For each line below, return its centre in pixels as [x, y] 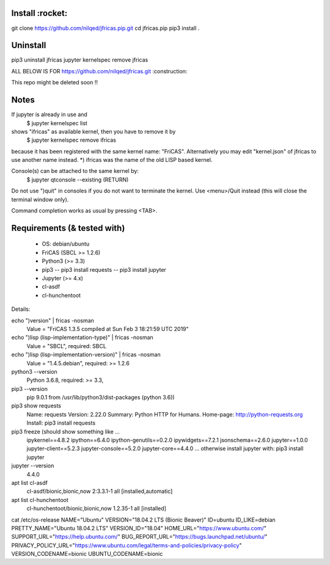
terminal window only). [40, 199]
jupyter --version [33, 466]
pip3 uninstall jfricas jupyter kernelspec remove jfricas [80, 60]
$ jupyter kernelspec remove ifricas [71, 140]
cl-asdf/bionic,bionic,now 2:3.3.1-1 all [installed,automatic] [100, 491]
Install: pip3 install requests [61, 423]
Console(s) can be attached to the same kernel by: [75, 171]
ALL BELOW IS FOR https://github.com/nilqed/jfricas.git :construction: [99, 71]
